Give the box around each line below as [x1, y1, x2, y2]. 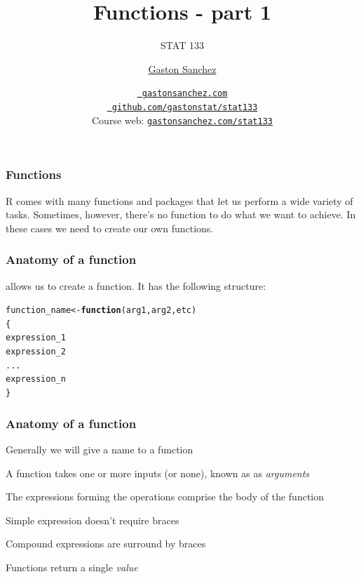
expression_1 [6, 333, 66, 343]
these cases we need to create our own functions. [6, 220, 214, 235]
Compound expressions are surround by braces [6, 536, 206, 551]
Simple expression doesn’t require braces [6, 512, 179, 527]
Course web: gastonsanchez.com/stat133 [91, 112, 273, 127]
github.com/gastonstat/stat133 [111, 102, 258, 112]
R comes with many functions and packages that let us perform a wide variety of [6, 193, 353, 208]
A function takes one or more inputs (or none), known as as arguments [6, 465, 310, 480]
